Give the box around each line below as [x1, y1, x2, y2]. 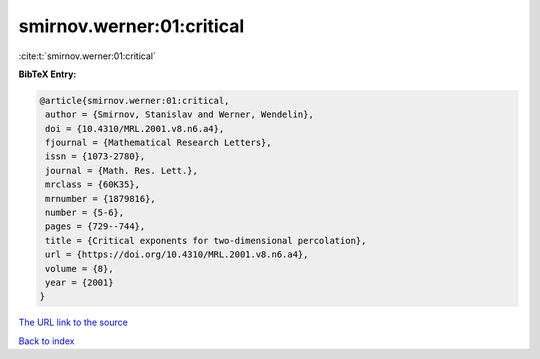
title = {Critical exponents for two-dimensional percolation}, [45, 235, 367, 246]
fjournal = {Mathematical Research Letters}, [45, 137, 272, 149]
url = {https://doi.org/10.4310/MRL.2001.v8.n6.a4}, [45, 249, 309, 260]
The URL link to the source [18, 316, 129, 329]
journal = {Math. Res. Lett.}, [45, 165, 199, 176]
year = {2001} [45, 277, 114, 288]
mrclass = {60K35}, [45, 179, 140, 190]
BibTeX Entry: [18, 68, 77, 80]
